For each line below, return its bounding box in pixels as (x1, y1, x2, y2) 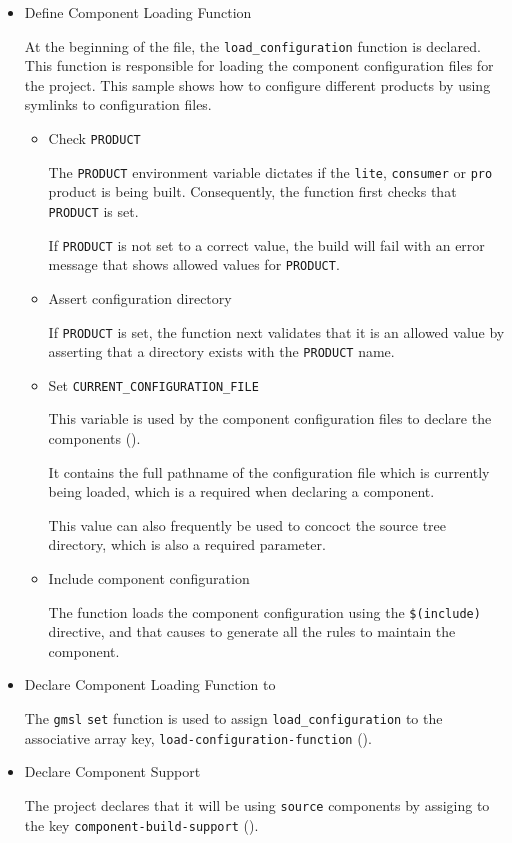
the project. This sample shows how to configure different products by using (24, 74, 491, 95)
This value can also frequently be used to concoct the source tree (48, 514, 447, 535)
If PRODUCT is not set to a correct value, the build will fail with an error (48, 234, 485, 255)
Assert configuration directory (48, 287, 232, 308)
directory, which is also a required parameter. (48, 534, 326, 555)
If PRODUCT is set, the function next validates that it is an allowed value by (48, 321, 505, 342)
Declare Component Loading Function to (24, 674, 276, 695)
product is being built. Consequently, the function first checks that (48, 181, 457, 202)
